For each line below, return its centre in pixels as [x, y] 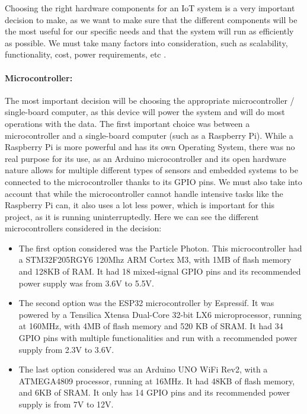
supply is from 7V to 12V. [66, 404]
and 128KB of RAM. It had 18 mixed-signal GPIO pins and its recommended [160, 271]
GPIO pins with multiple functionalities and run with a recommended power [158, 338]
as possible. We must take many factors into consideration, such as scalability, [146, 42]
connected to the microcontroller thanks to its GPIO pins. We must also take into [153, 181]
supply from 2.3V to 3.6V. [66, 349]
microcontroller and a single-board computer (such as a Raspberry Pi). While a [149, 135]
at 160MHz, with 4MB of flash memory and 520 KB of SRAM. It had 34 [151, 326]
